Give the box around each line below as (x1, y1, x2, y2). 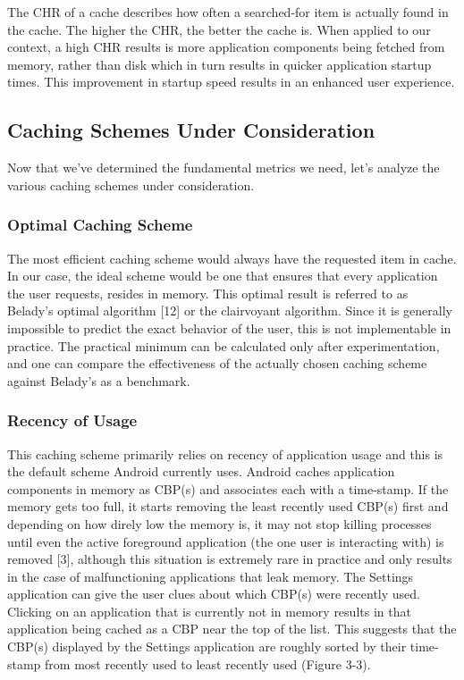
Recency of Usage (7, 409, 138, 432)
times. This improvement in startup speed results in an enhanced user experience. (7, 72, 455, 91)
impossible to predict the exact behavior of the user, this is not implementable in (7, 318, 451, 337)
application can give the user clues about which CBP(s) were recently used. (7, 584, 420, 603)
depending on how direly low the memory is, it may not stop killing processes (7, 514, 432, 533)
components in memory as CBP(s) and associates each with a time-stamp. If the (7, 479, 449, 498)
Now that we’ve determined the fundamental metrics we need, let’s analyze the (7, 158, 440, 177)
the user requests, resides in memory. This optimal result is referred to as (7, 283, 409, 302)
